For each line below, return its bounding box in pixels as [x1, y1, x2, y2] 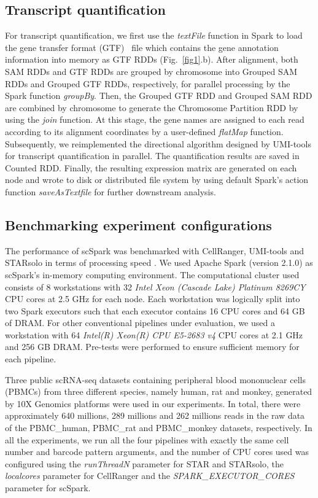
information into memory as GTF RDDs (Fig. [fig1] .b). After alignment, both [5, 53, 298, 66]
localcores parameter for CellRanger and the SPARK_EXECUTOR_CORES [5, 469, 295, 482]
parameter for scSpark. [5, 481, 91, 494]
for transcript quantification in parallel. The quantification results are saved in [5, 149, 300, 162]
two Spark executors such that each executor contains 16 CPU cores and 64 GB [5, 304, 305, 317]
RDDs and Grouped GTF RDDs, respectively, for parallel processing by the [5, 77, 290, 90]
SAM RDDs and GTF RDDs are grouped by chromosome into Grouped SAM [5, 64, 298, 77]
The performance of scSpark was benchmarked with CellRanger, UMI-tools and [5, 244, 304, 257]
